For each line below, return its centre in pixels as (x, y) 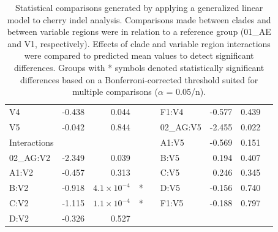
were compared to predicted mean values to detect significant (139, 55)
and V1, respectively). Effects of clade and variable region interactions (139, 43)
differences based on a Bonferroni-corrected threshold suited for (139, 79)
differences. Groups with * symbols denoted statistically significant (139, 67)
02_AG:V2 (30, 157)
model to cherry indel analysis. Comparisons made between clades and (139, 19)
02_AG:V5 (181, 126)
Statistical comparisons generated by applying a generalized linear (139, 7)
